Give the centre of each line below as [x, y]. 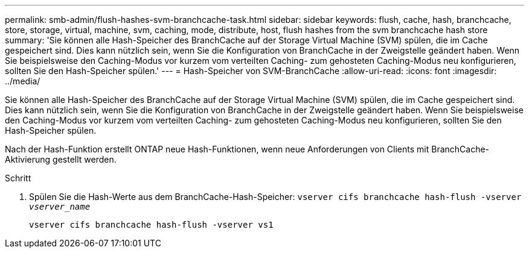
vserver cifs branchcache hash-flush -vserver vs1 [151, 225]
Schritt [18, 178]
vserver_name [60, 207]
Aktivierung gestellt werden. [61, 159]
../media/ [23, 81]
